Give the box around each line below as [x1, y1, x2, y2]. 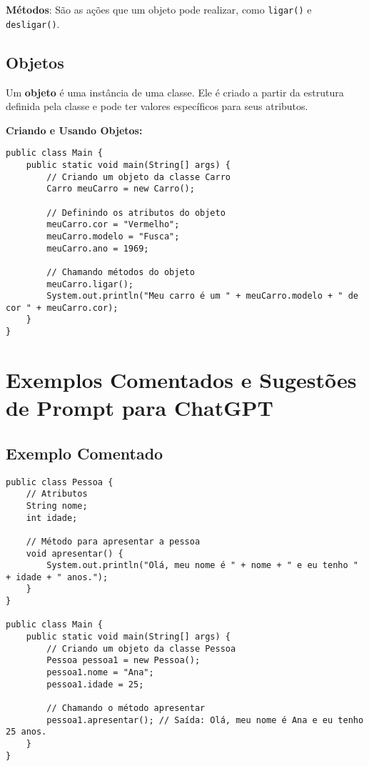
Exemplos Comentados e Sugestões [6, 364, 357, 394]
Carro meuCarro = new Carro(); [46, 184, 195, 194]
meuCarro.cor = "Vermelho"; [46, 219, 180, 230]
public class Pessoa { [6, 477, 113, 487]
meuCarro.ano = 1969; [46, 243, 149, 254]
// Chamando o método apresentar [46, 703, 206, 714]
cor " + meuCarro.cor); [6, 302, 118, 313]
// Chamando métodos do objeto [46, 267, 195, 277]
